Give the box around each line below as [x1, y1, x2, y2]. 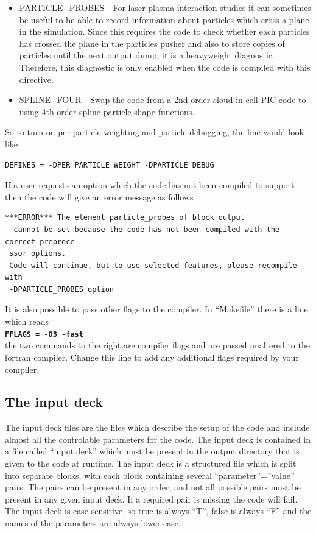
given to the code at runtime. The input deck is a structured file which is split [5, 457, 297, 470]
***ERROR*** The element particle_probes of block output [5, 213, 245, 222]
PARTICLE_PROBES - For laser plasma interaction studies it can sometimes [19, 1, 311, 13]
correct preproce [5, 237, 75, 246]
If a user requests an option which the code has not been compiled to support [5, 178, 295, 191]
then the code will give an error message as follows [5, 190, 194, 203]
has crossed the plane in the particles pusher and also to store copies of [19, 37, 285, 49]
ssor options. [9, 249, 66, 258]
